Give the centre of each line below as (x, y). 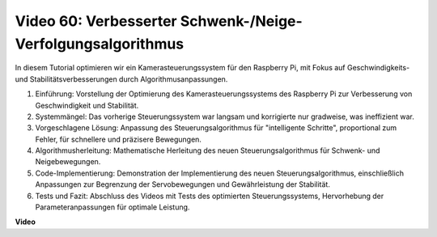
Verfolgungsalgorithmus (100, 44)
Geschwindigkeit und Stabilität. (87, 105)
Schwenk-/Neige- (241, 21)
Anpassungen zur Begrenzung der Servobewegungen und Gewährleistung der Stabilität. (183, 184)
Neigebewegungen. (68, 162)
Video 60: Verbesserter (96, 21)
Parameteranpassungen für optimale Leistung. (112, 207)
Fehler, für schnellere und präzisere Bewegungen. (119, 139)
